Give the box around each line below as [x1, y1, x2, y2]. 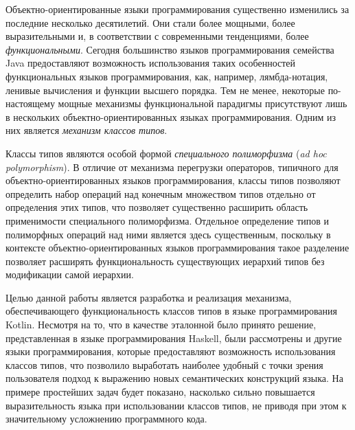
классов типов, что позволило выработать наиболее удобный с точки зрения [5, 357, 323, 372]
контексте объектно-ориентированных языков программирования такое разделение [5, 240, 350, 255]
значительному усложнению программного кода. [5, 411, 207, 426]
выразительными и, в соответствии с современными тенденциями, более [5, 29, 309, 43]
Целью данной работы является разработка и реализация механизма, [5, 290, 292, 304]
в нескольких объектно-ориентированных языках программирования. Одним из [5, 109, 336, 124]
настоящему [5, 96, 55, 111]
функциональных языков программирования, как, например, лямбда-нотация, [5, 69, 328, 83]
